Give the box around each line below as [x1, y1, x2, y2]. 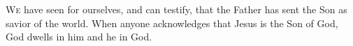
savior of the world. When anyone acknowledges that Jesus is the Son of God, [6, 15, 338, 30]
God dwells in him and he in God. [6, 29, 152, 44]
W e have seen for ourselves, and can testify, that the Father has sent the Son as [6, 2, 347, 16]
